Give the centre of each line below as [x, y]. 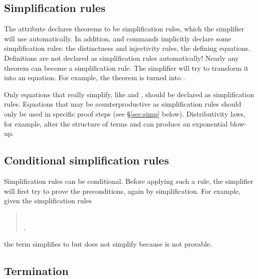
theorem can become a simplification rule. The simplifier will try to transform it [127, 68]
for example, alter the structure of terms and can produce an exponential [116, 123]
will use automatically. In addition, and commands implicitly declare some [118, 38]
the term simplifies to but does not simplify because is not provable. [108, 243]
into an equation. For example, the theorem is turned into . [95, 77]
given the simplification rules [48, 201]
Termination [36, 270]
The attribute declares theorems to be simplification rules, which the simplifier [124, 29]
